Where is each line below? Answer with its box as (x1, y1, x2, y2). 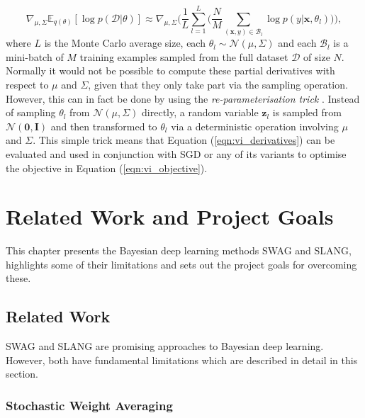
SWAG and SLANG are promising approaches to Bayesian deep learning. (6, 339, 324, 354)
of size (303, 49, 330, 64)
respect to (6, 77, 49, 91)
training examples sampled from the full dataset (79, 49, 288, 64)
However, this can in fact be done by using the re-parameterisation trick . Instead (6, 91, 360, 106)
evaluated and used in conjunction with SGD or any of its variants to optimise (6, 146, 347, 161)
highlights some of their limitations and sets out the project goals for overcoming (6, 256, 357, 271)
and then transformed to (50, 118, 157, 133)
